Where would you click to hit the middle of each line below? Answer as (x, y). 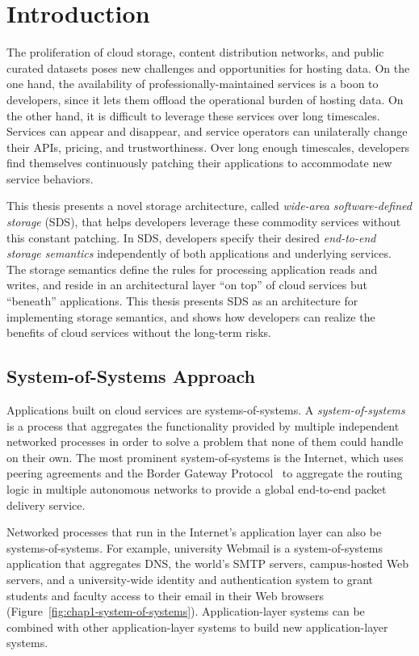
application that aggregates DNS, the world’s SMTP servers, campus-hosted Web (208, 563)
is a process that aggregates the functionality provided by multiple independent (203, 425)
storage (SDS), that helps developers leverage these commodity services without (204, 222)
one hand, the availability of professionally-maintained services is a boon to (193, 84)
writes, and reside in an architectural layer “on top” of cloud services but (187, 285)
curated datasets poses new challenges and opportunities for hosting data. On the (208, 67)
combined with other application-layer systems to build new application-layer (197, 627)
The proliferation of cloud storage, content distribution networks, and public (195, 52)
